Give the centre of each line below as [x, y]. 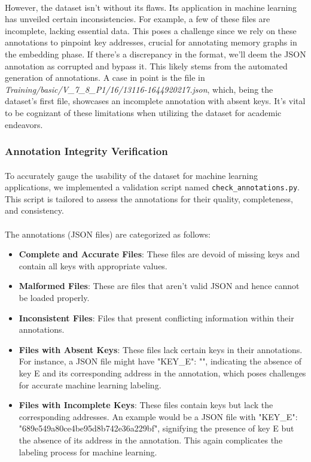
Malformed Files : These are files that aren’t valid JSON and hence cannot [159, 286]
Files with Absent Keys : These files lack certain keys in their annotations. [161, 349]
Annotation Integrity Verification [86, 151]
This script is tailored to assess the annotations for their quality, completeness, [149, 198]
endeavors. [24, 124]
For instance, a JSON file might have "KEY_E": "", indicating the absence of [160, 361]
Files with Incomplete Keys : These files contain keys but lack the [146, 405]
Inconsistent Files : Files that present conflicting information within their [156, 317]
